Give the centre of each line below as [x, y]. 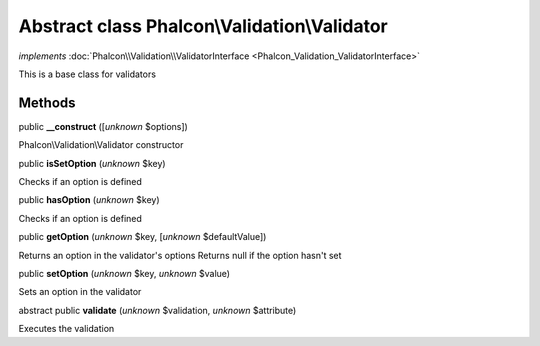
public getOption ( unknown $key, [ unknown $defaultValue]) [142, 237]
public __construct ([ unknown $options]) [103, 126]
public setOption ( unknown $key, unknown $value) [124, 273]
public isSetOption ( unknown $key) [92, 163]
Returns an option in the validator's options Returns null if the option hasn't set [180, 255]
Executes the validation [66, 329]
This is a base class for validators [87, 74]
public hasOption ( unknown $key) [89, 200]
